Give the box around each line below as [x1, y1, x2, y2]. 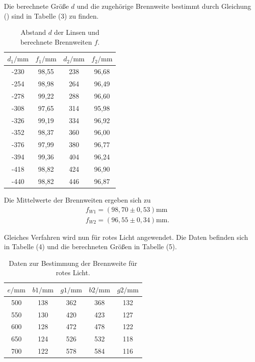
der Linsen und [54, 27, 100, 37]
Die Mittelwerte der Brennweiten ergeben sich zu [4, 194, 151, 205]
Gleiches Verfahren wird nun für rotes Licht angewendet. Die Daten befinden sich [4, 232, 248, 242]
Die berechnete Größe [4, 1, 69, 11]
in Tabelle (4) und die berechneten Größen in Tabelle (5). [4, 241, 177, 252]
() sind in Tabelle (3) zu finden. [4, 10, 99, 21]
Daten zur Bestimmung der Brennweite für [8, 258, 137, 268]
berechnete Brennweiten [20, 36, 92, 47]
